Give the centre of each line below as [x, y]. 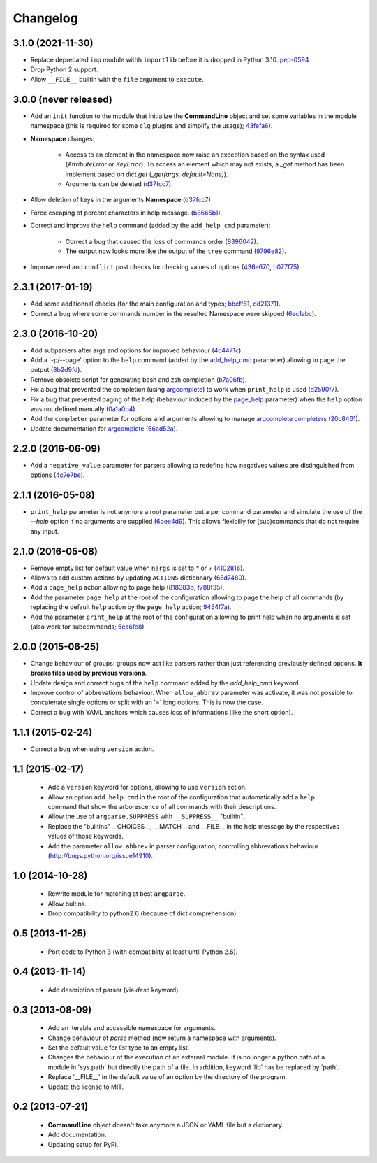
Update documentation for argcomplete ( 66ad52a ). [104, 428]
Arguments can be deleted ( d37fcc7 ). [119, 184]
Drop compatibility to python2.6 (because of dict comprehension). [143, 913]
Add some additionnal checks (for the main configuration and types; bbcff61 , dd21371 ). [155, 304]
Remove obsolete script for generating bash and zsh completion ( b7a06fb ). [139, 379]
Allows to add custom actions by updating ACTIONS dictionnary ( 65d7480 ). [139, 578]
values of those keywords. [86, 836]
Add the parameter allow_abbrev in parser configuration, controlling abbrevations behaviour [183, 846]
